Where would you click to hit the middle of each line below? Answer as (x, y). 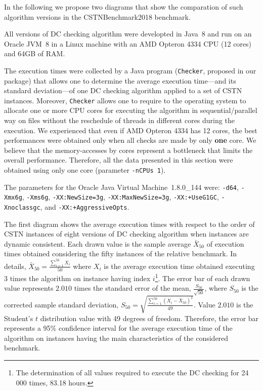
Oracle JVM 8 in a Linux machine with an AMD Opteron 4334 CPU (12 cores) (128, 43)
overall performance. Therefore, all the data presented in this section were (119, 160)
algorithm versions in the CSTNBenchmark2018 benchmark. (97, 16)
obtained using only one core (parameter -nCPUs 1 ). (85, 170)
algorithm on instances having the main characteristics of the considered (116, 338)
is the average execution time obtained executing (179, 266)
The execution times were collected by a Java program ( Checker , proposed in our (130, 70)
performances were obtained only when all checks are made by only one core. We (130, 140)
